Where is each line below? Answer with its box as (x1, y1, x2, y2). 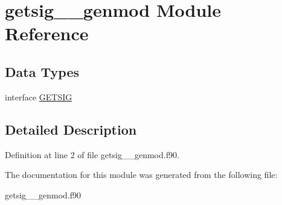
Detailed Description (5, 120, 137, 138)
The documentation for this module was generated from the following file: (5, 168, 278, 181)
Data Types (5, 62, 79, 81)
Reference (5, 21, 89, 46)
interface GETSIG (5, 90, 72, 103)
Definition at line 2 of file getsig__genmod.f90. (5, 148, 179, 161)
